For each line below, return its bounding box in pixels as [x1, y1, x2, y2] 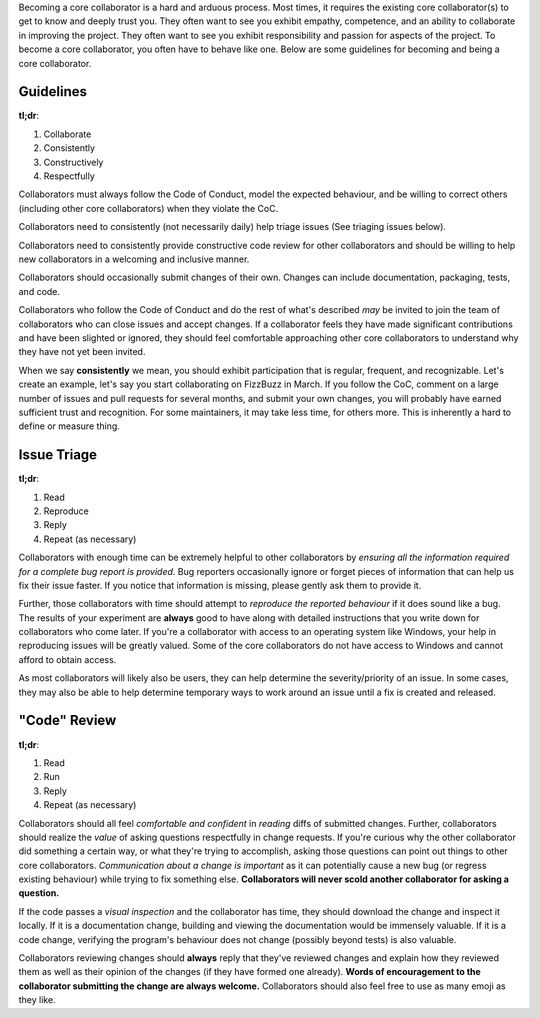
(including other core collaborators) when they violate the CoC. [18, 202, 279, 214]
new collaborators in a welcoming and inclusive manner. [18, 253, 250, 265]
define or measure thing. [18, 420, 120, 432]
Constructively [43, 156, 104, 168]
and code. [18, 285, 60, 297]
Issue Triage [18, 446, 98, 464]
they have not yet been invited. [18, 346, 146, 358]
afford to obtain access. [18, 653, 117, 665]
